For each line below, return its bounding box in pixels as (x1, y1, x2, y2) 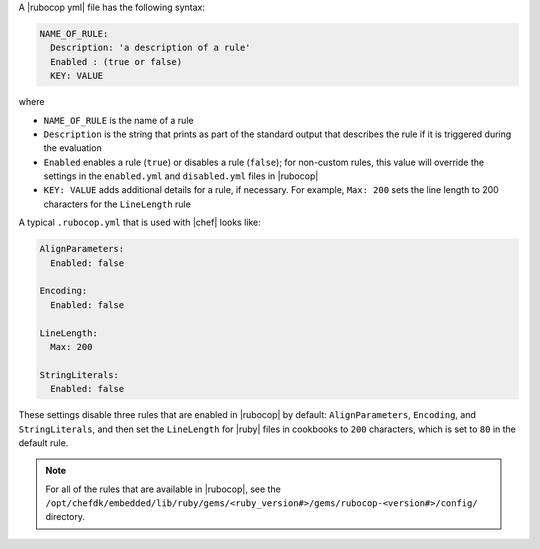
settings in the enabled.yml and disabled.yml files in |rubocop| (43, 170, 319, 182)
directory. (45, 511, 85, 523)
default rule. (18, 436, 69, 449)
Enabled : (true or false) (50, 56, 183, 67)
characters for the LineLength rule (43, 198, 192, 210)
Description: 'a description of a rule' (50, 42, 251, 54)
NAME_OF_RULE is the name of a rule (43, 114, 194, 126)
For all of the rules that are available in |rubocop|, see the (45, 483, 282, 495)
